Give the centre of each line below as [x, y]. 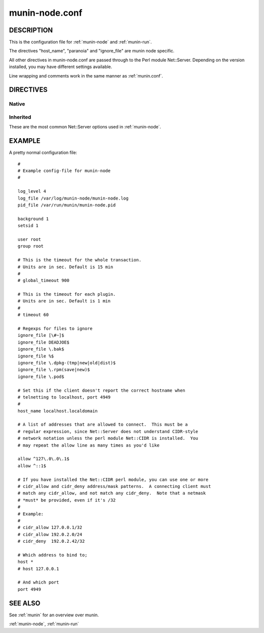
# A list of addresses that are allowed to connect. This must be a [103, 425]
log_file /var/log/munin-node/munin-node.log [73, 198]
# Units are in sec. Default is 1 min [64, 301]
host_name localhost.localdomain [58, 411]
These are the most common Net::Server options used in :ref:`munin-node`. [85, 127]
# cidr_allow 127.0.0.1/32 [50, 528]
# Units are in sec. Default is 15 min [66, 267]
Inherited [20, 117]
